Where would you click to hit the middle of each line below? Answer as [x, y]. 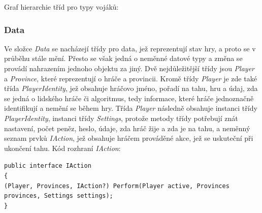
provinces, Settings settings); [59, 196]
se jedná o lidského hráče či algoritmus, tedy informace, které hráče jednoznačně [129, 98]
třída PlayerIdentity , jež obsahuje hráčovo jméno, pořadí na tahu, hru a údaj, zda [131, 88]
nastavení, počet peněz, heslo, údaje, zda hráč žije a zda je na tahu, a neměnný [127, 128]
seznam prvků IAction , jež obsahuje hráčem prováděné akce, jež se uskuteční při [129, 138]
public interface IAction [48, 166]
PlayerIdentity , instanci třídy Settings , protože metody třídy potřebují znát [121, 118]
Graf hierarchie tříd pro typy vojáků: [61, 7]
